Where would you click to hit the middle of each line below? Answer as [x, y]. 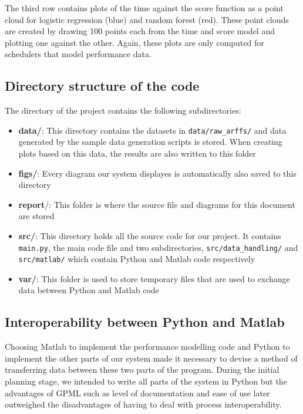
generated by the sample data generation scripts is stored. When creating [150, 142]
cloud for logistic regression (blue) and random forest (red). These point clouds [147, 19]
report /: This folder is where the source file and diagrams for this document [157, 204]
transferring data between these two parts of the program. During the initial [142, 370]
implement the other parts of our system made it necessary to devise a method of [151, 358]
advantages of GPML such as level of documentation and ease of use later [137, 393]
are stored [36, 216]
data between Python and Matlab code [89, 290]
